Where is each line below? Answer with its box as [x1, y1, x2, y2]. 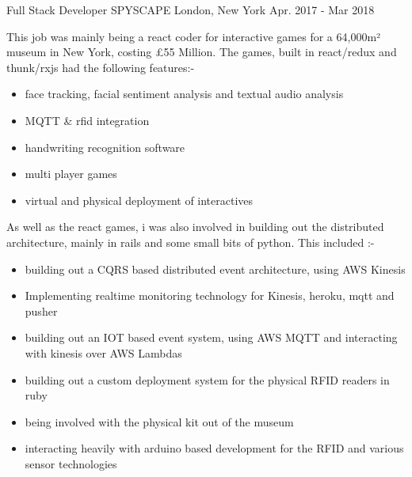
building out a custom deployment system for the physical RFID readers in [25, 371, 390, 388]
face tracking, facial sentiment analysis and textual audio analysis [25, 85, 344, 102]
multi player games [25, 165, 117, 182]
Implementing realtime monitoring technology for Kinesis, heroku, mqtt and [25, 287, 395, 304]
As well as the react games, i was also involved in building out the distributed [6, 218, 384, 235]
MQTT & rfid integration [25, 112, 150, 128]
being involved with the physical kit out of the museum [25, 413, 294, 430]
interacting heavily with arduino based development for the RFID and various [25, 440, 404, 456]
